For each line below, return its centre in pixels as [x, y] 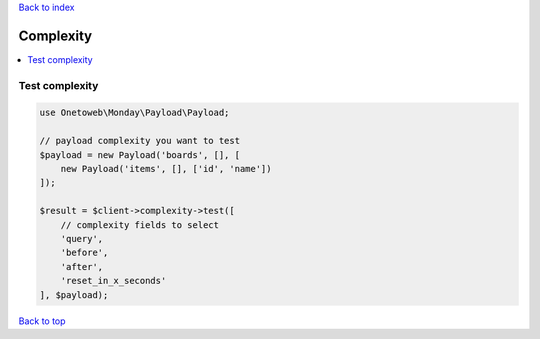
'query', [82, 238]
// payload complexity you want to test [139, 141]
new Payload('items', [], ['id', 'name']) [166, 169]
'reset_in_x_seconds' [113, 281]
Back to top [42, 321]
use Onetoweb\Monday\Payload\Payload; [134, 113]
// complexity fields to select [140, 224]
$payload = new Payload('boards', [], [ [139, 154]
